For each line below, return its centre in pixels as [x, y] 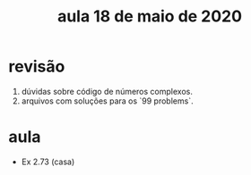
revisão [37, 67]
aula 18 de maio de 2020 [150, 17]
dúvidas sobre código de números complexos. [107, 91]
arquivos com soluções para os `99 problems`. [107, 101]
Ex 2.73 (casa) [48, 162]
